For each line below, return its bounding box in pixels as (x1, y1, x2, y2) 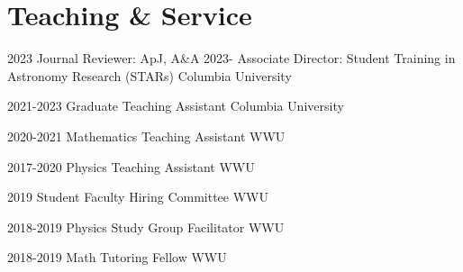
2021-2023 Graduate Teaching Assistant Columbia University (7, 96, 344, 115)
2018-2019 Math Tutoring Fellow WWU (7, 248, 227, 267)
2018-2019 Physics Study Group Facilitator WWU (7, 217, 285, 236)
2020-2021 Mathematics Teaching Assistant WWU (7, 126, 286, 145)
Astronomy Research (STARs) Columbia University (7, 66, 292, 85)
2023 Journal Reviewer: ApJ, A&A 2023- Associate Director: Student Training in (7, 49, 456, 68)
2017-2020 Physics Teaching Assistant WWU (7, 157, 255, 176)
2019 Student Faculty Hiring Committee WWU (7, 187, 268, 206)
